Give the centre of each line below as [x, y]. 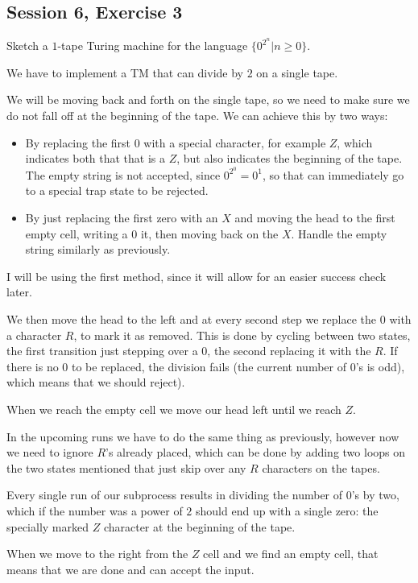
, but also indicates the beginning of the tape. [290, 158]
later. [19, 292]
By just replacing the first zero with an [122, 218]
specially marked [48, 526]
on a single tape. [297, 72]
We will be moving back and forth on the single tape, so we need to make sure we [208, 99]
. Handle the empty [339, 233]
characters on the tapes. [321, 467]
